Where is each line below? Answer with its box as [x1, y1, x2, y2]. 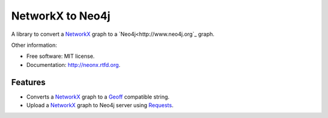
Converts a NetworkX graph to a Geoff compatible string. [26, 93, 170, 100]
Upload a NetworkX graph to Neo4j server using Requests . [26, 102, 174, 109]
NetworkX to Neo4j [11, 9, 111, 23]
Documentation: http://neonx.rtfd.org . [26, 61, 121, 68]
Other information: [11, 41, 58, 49]
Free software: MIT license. [26, 52, 95, 60]
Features [11, 77, 46, 88]
